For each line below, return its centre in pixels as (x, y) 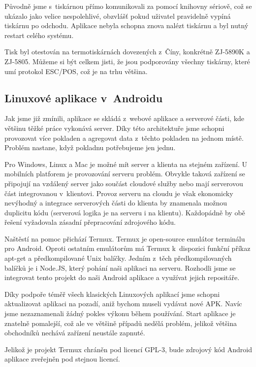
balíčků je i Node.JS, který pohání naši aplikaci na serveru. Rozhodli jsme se (120, 267)
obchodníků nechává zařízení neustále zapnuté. (75, 333)
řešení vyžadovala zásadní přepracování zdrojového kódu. (90, 222)
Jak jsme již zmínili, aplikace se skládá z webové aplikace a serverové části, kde (125, 118)
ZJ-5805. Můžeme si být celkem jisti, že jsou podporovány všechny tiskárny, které (127, 61)
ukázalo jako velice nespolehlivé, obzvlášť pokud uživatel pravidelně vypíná (118, 16)
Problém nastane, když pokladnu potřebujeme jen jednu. (90, 147)
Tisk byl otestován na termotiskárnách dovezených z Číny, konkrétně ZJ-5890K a (127, 52)
